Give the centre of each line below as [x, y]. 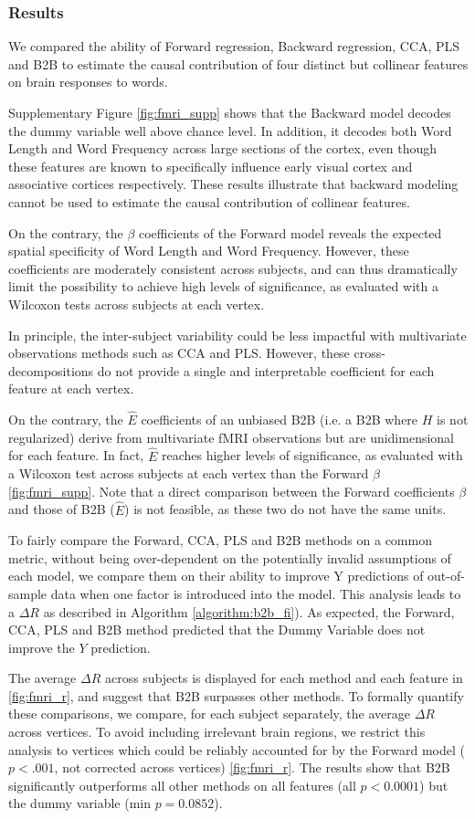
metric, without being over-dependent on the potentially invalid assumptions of [230, 557]
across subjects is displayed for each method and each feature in [284, 678]
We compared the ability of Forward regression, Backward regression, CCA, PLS [234, 46]
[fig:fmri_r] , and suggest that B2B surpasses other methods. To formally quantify [236, 695]
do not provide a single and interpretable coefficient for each [266, 370]
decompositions [51, 370]
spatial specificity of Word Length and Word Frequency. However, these [209, 251]
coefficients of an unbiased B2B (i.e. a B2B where [280, 420]
